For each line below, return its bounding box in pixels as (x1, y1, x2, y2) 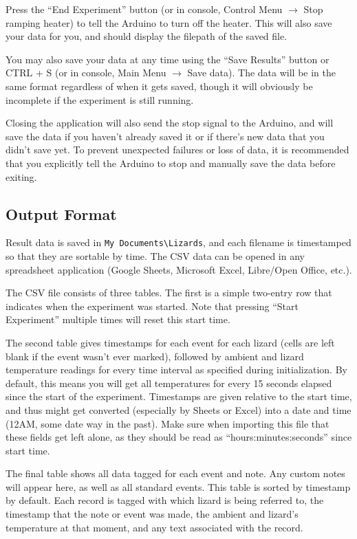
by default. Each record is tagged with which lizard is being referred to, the (6, 493, 324, 507)
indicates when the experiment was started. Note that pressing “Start (6, 298, 299, 313)
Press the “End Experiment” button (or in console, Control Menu (6, 2, 283, 16)
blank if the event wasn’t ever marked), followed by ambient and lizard (6, 349, 304, 363)
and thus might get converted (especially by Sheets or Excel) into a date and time (6, 402, 351, 417)
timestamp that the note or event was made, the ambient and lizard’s (6, 507, 299, 521)
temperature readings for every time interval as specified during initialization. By (6, 362, 347, 377)
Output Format (6, 203, 117, 224)
